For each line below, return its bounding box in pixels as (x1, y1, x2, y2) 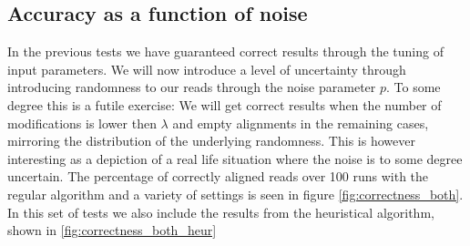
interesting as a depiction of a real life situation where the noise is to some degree (7, 149, 463, 168)
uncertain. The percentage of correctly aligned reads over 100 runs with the (7, 167, 429, 186)
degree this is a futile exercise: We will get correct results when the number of (7, 95, 442, 114)
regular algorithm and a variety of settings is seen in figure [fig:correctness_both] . (7, 184, 464, 203)
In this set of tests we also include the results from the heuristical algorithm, (7, 202, 434, 221)
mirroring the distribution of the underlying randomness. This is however (7, 131, 415, 150)
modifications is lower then (7, 113, 157, 132)
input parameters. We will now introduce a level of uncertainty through (7, 59, 406, 78)
